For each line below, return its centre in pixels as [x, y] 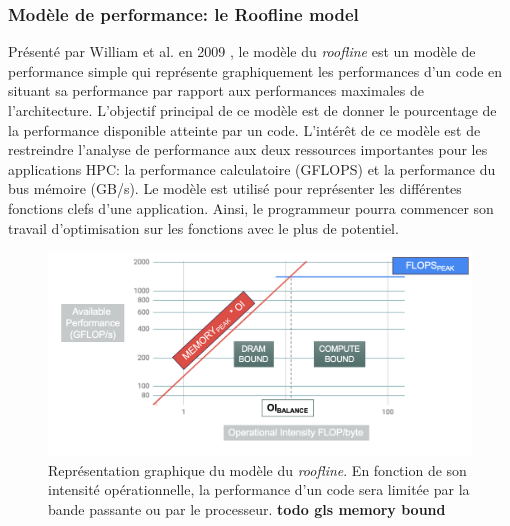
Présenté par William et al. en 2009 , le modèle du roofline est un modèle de [242, 51]
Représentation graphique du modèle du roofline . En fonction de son [257, 469]
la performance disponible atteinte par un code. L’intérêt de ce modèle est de [244, 129]
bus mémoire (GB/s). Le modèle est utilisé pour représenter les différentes [235, 188]
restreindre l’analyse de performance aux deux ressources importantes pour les [248, 149]
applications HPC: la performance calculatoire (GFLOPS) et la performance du [252, 168]
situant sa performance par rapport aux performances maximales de [216, 90]
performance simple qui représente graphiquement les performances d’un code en [255, 70]
